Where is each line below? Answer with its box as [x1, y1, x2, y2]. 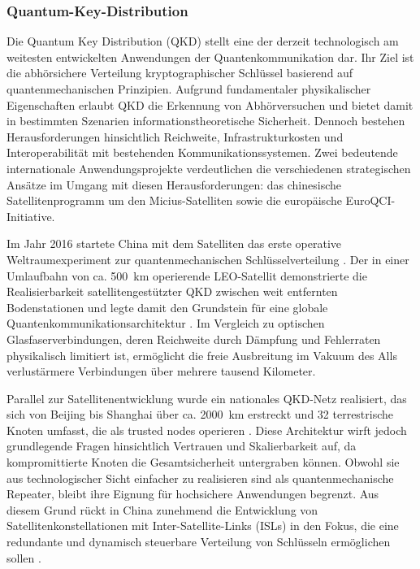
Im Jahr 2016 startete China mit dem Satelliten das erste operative [6, 235, 342, 252]
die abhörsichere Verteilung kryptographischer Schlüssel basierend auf [6, 64, 353, 81]
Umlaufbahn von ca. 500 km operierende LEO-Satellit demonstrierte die [6, 267, 367, 284]
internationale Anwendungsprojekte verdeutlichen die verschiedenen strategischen [6, 159, 411, 176]
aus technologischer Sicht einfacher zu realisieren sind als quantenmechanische [6, 469, 394, 486]
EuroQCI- [345, 192, 396, 209]
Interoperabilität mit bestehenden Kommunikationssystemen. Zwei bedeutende [6, 144, 398, 161]
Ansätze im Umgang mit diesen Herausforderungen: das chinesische [6, 176, 341, 193]
